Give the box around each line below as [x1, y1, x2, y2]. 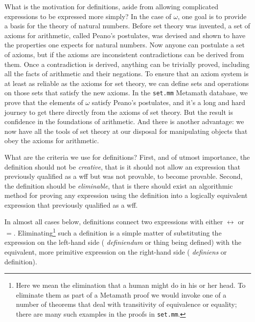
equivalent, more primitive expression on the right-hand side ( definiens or [4, 246, 227, 257]
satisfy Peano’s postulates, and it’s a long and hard [92, 97, 246, 107]
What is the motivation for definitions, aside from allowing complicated [4, 1, 219, 11]
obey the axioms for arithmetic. [4, 135, 99, 146]
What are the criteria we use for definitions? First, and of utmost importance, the [4, 151, 250, 162]
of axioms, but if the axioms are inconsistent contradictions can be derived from [4, 49, 244, 59]
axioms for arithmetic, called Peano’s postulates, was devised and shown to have [4, 30, 246, 40]
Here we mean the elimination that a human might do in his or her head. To [16, 280, 246, 290]
